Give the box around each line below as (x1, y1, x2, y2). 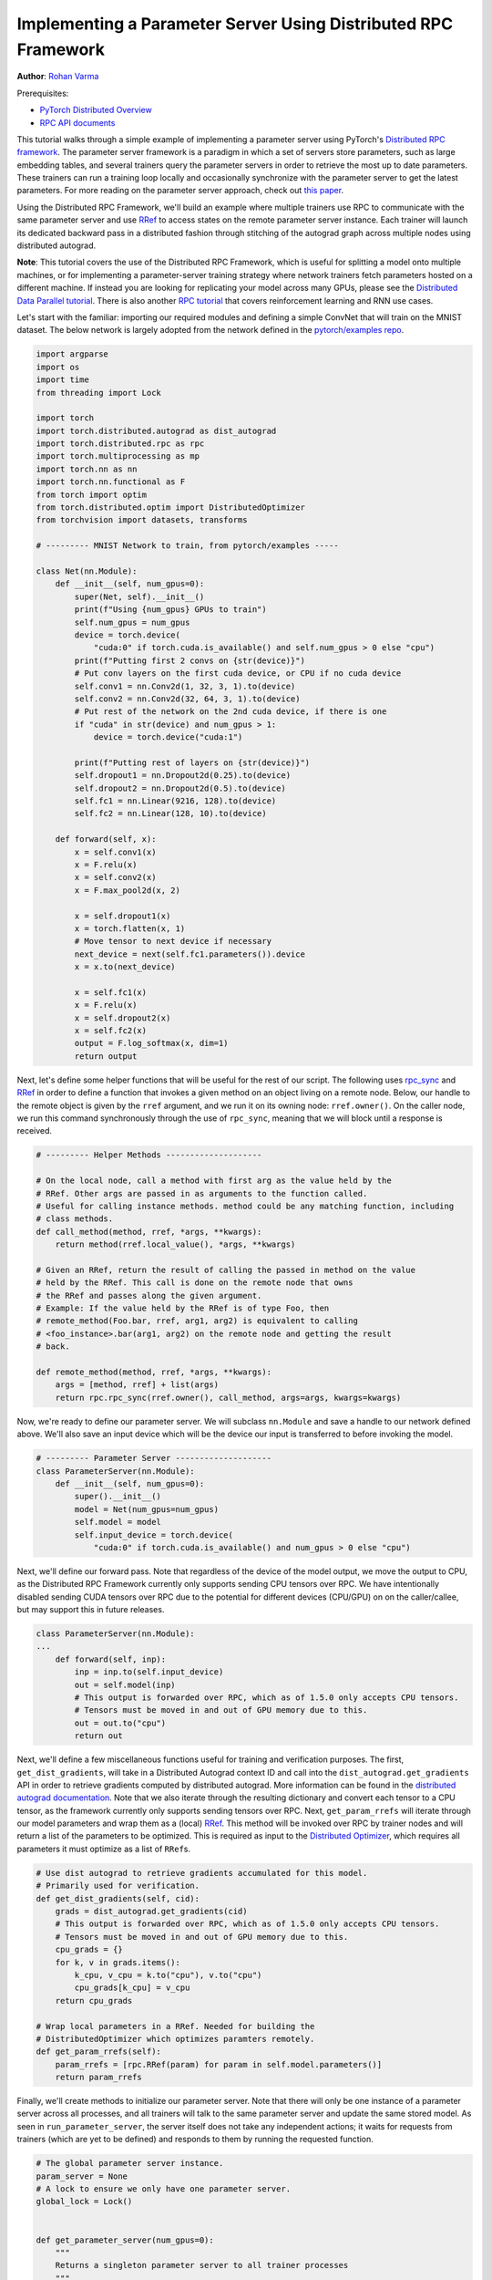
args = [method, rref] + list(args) (55, 1380, 219, 1390)
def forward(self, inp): (55, 1653, 167, 1664)
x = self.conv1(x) (74, 846, 157, 857)
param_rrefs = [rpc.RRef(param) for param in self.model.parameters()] (55, 2059, 383, 2069)
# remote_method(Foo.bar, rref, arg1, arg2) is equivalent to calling (36, 1316, 359, 1326)
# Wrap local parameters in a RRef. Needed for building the (36, 2021, 315, 2031)
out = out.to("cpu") (74, 1717, 167, 1728)
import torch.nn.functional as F (36, 477, 186, 487)
